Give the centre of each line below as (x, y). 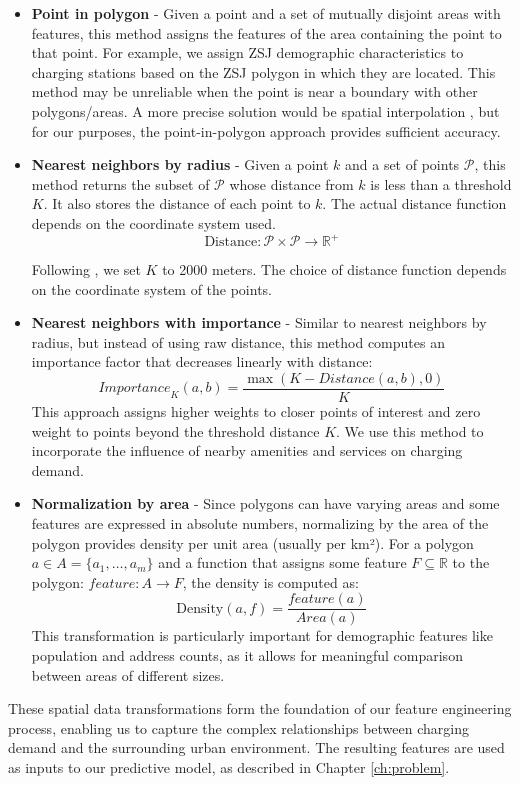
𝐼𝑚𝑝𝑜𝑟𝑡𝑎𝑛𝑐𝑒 (134, 388)
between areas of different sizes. (128, 674)
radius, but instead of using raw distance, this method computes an (238, 341)
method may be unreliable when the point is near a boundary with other (254, 91)
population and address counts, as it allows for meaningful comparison (247, 655)
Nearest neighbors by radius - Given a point (180, 164)
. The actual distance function (414, 203)
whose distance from (291, 183)
